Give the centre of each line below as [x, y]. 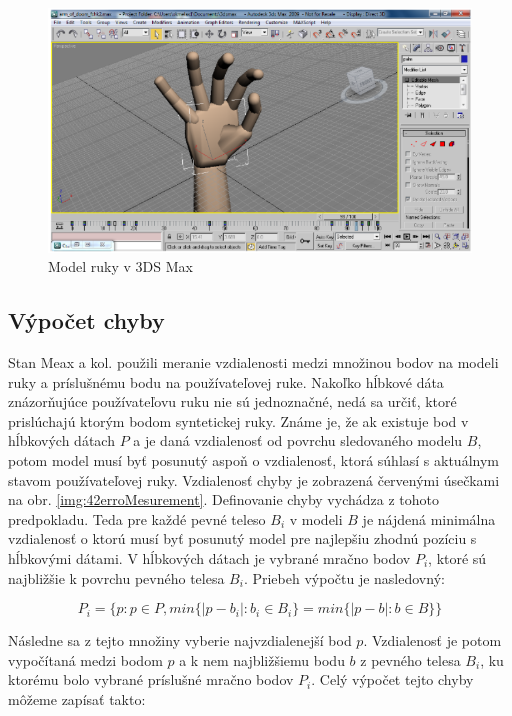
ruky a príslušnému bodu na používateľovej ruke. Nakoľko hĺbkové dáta [226, 381]
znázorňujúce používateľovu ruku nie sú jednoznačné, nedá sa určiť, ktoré [232, 401]
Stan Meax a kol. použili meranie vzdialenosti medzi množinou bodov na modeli [253, 361]
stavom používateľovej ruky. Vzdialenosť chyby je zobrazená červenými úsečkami [254, 479]
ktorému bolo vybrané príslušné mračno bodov [151, 679]
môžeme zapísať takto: [77, 698]
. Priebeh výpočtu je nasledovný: [344, 577]
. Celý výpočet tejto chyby [392, 679]
